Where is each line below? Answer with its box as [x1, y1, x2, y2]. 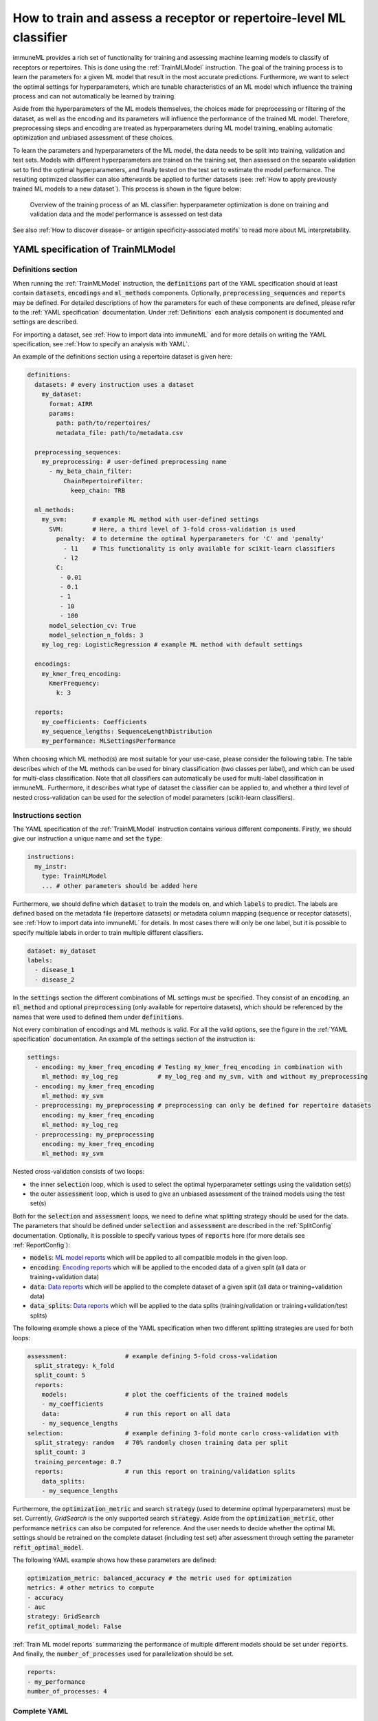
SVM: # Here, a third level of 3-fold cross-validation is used [49, 525, 296, 533]
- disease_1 [34, 966, 75, 974]
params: [49, 410, 75, 418]
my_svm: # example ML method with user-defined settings [41, 516, 260, 523]
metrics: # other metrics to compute [27, 1584, 155, 1592]
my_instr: [34, 863, 68, 870]
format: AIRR [49, 400, 93, 408]
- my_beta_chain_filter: [49, 467, 133, 475]
